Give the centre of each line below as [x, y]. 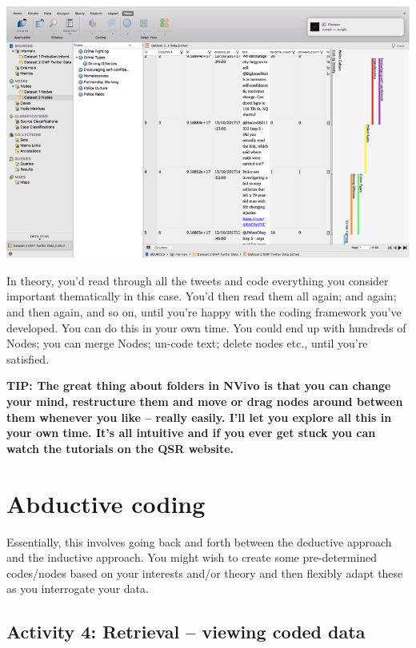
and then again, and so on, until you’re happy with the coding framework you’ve [204, 312]
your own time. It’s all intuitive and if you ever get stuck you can [191, 433]
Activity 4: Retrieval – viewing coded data [186, 632]
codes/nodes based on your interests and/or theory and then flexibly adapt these [205, 572]
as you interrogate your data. [78, 588]
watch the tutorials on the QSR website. [120, 448]
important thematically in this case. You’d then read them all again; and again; [202, 296]
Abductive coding [106, 503]
